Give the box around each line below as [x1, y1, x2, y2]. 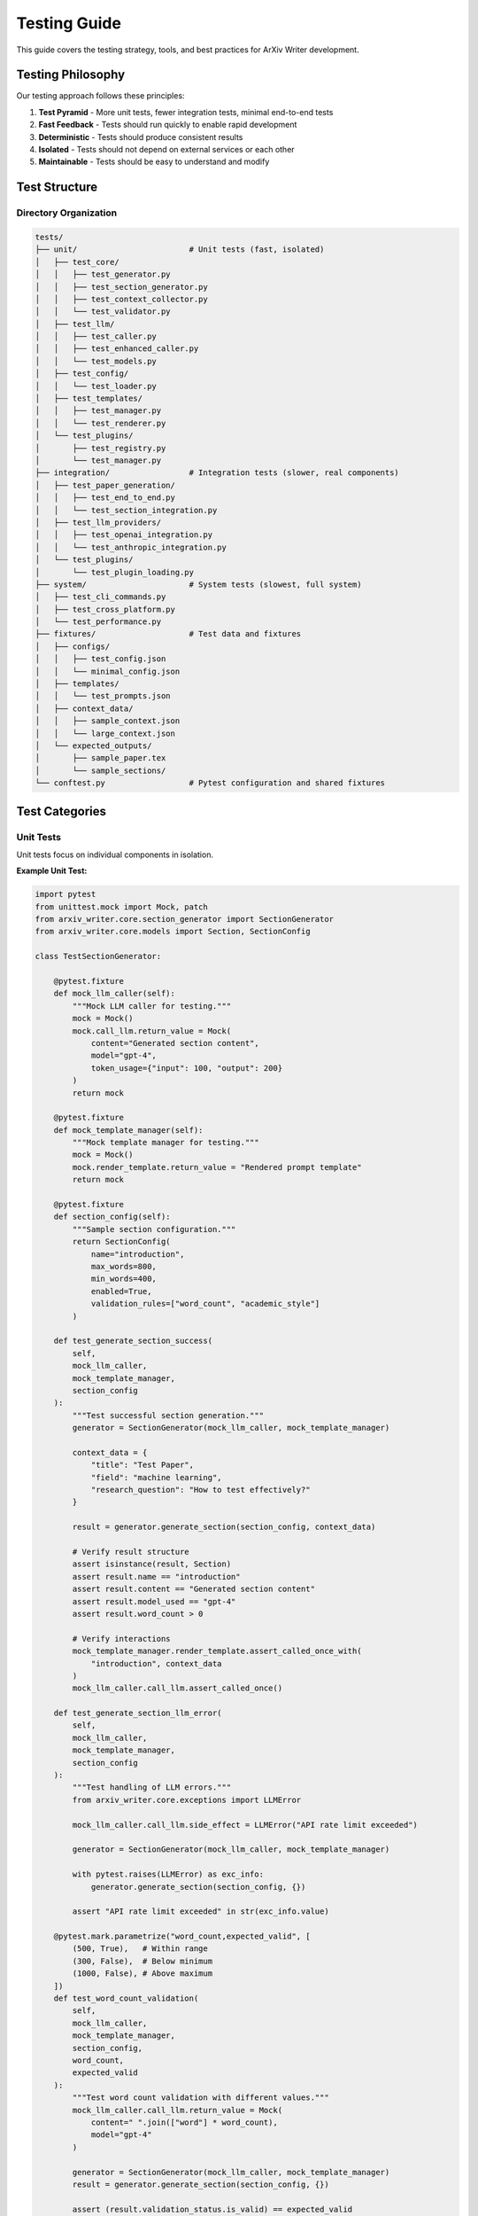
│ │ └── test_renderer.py [35, 417, 166, 428]
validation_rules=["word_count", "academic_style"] [90, 1299, 320, 1309]
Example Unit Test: [16, 865, 88, 877]
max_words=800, [90, 1261, 157, 1271]
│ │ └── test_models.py [35, 355, 157, 366]
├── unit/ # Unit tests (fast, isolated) [35, 245, 325, 254]
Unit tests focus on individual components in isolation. [16, 849, 214, 860]
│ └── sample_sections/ [35, 765, 166, 776]
